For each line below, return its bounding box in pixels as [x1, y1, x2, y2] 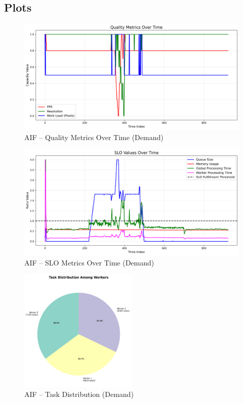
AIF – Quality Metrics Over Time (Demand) [24, 131, 164, 142]
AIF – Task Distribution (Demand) [24, 389, 134, 399]
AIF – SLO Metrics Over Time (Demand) [24, 257, 154, 267]
